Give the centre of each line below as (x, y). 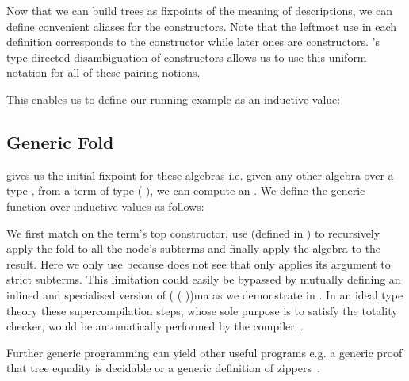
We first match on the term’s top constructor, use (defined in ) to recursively (193, 232)
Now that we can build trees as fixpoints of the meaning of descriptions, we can (199, 10)
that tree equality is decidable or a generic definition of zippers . (163, 368)
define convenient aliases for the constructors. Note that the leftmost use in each (202, 26)
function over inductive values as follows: (105, 206)
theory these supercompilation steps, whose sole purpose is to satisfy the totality (202, 310)
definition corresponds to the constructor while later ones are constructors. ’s (193, 42)
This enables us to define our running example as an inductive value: (174, 99)
